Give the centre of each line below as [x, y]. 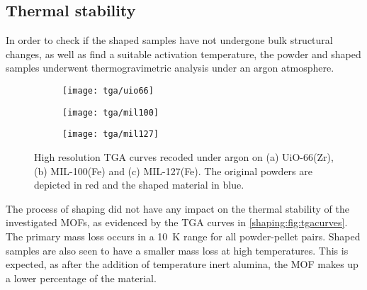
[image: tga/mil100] [111, 112]
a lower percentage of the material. [81, 278]
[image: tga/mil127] [111, 134]
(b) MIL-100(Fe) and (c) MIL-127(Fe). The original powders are [173, 171]
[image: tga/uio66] [108, 90]
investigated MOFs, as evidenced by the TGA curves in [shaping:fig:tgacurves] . [177, 222]
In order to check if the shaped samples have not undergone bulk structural [169, 40]
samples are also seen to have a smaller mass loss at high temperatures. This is [177, 250]
